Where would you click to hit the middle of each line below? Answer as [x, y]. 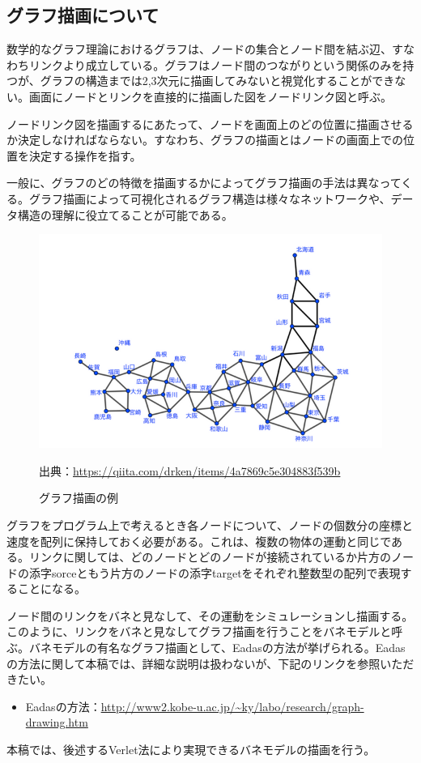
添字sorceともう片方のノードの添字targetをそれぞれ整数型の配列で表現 [215, 572]
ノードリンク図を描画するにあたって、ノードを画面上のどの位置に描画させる [210, 124]
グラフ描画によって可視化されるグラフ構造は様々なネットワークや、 [210, 198]
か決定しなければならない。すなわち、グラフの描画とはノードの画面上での [205, 140]
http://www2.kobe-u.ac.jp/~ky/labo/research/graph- [232, 706]
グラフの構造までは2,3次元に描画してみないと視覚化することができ [217, 81]
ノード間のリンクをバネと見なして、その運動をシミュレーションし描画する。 [210, 615]
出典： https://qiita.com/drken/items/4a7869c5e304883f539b [190, 470]
